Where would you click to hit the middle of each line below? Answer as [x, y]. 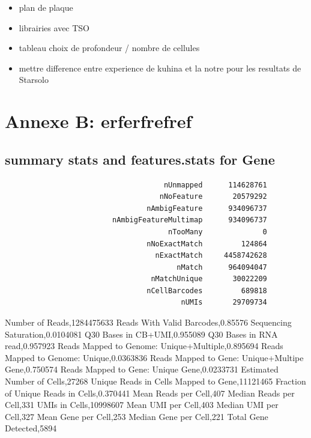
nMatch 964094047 [222, 267]
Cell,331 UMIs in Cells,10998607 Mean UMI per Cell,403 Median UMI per [142, 405]
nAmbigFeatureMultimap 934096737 [189, 220]
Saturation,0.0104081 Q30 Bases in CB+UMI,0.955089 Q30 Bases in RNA [141, 334]
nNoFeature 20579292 [213, 197]
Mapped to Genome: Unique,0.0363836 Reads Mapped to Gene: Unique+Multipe [154, 357]
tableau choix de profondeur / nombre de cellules [109, 48]
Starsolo [34, 80]
